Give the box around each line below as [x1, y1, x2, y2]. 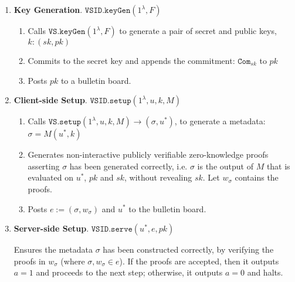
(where [60, 254, 85, 267]
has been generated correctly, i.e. [69, 159, 188, 172]
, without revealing [124, 171, 192, 184]
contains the [235, 171, 279, 184]
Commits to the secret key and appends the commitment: [28, 55, 235, 66]
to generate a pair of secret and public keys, [119, 25, 277, 36]
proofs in [13, 254, 46, 267]
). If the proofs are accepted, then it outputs [119, 254, 279, 267]
